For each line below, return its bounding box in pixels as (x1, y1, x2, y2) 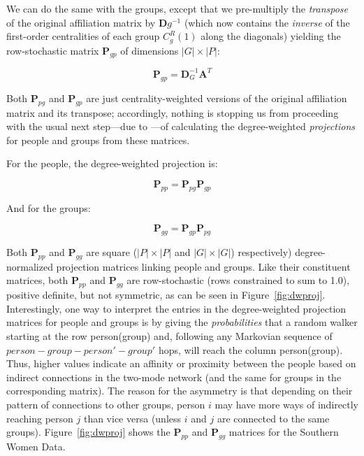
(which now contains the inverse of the (184, 15, 350, 29)
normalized (6, 259, 53, 273)
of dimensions (120, 43, 179, 57)
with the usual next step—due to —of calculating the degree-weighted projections (6, 119, 356, 134)
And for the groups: (6, 200, 91, 215)
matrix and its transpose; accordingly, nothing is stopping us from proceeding (6, 105, 339, 120)
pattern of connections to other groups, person (6, 397, 205, 412)
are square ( (86, 245, 138, 259)
